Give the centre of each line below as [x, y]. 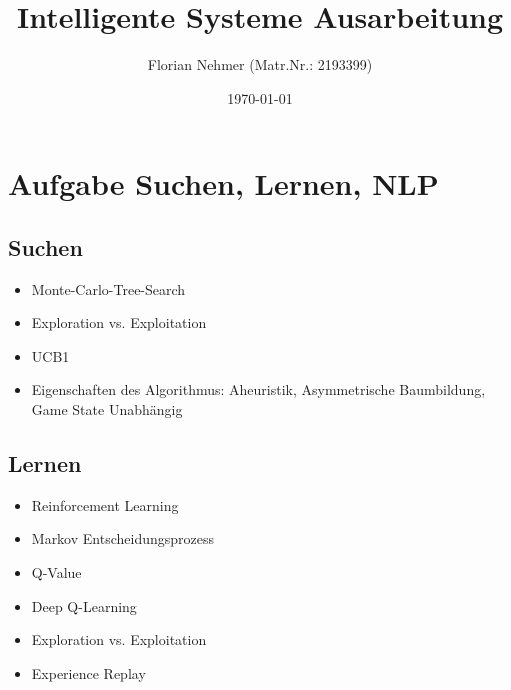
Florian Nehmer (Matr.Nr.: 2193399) [260, 64]
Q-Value [56, 572]
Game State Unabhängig [107, 409]
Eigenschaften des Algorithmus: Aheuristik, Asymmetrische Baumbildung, [258, 389]
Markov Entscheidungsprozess [122, 538]
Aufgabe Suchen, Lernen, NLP [223, 183]
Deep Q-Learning [84, 605]
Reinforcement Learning [105, 504]
